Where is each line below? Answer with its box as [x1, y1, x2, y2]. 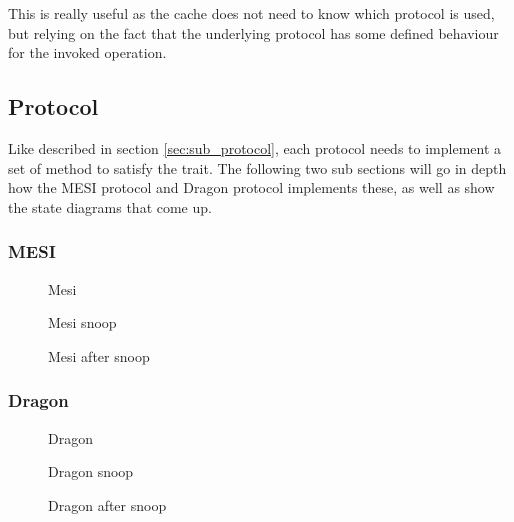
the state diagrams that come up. [8, 196, 212, 217]
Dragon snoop [48, 461, 134, 482]
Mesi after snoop [48, 345, 150, 366]
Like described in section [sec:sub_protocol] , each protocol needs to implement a [8, 137, 502, 158]
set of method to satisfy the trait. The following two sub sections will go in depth [8, 157, 507, 178]
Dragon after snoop [48, 494, 167, 515]
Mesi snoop [48, 312, 117, 333]
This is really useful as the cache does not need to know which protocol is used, [8, 3, 495, 23]
